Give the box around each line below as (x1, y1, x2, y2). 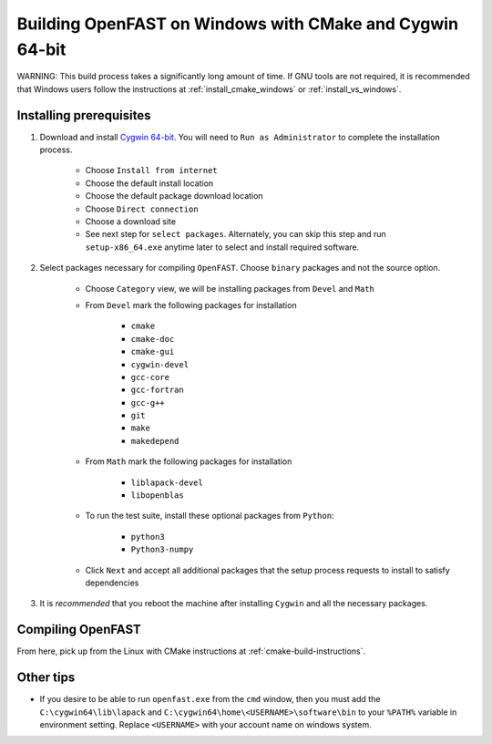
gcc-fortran (130, 385, 184, 396)
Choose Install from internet (85, 165, 218, 176)
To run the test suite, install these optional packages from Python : (85, 511, 334, 522)
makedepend (130, 436, 179, 446)
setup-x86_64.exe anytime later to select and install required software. (85, 242, 360, 253)
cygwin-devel (130, 359, 190, 369)
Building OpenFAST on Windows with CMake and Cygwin (16, 14, 459, 34)
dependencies (85, 577, 139, 588)
